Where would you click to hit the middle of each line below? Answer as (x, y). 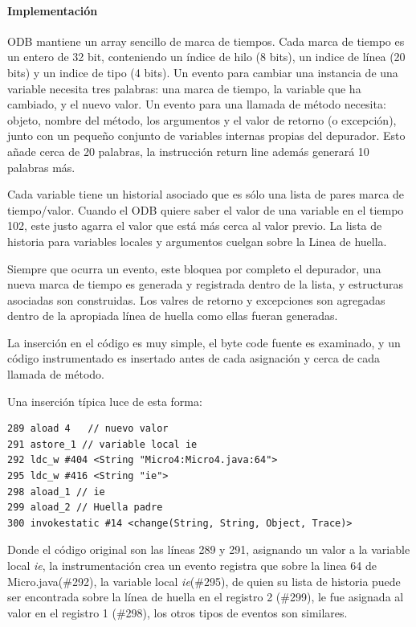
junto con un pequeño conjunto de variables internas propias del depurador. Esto (206, 135)
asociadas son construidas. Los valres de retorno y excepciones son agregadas (196, 299)
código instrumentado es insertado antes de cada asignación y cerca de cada (194, 358)
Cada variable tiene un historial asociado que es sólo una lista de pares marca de (206, 194)
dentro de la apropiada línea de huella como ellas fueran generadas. (173, 316)
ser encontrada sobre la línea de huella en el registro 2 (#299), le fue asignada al (206, 597)
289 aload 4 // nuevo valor (88, 429)
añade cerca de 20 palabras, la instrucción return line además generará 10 (188, 151)
